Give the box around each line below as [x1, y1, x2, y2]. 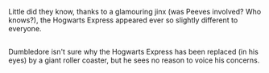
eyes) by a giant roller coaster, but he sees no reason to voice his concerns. [8, 55, 260, 65]
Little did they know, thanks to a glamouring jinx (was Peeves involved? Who [8, 7, 262, 16]
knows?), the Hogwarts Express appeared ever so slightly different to [8, 15, 238, 25]
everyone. [8, 24, 42, 33]
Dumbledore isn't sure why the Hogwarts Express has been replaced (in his [8, 47, 259, 57]
